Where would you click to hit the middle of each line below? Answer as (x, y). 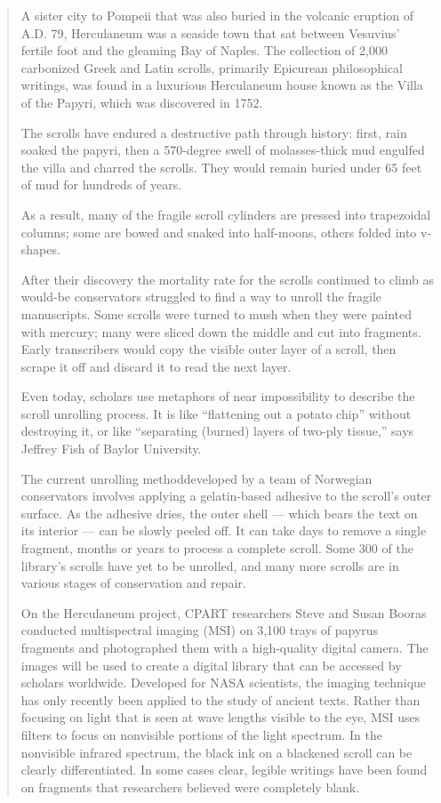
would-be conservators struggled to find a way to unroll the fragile (201, 297)
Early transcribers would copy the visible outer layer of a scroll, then (208, 349)
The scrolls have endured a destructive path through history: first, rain (214, 132)
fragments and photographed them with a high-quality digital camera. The (225, 647)
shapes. (40, 249)
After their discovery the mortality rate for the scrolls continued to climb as (227, 279)
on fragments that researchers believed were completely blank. (190, 787)
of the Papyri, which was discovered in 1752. (142, 102)
